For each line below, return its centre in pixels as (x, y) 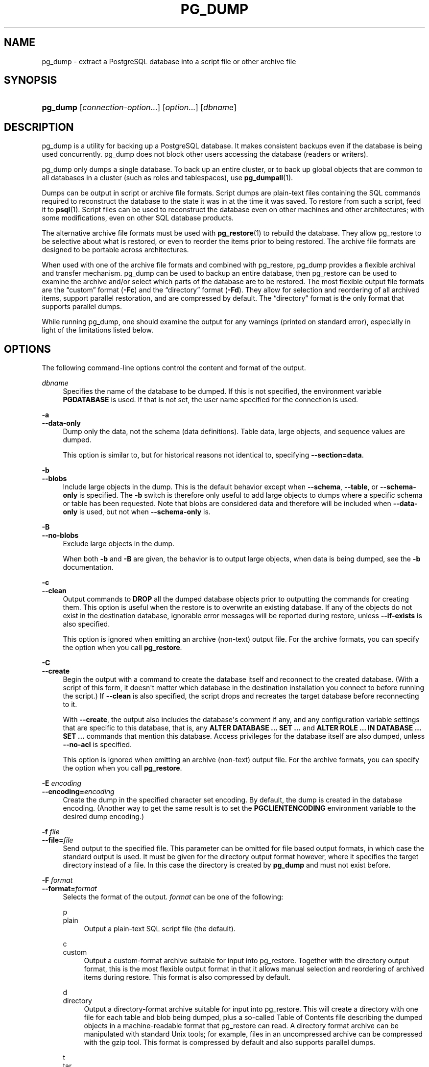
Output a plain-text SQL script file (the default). (160, 929)
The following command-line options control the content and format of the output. (174, 368)
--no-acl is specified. (97, 745)
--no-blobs (60, 535)
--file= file (58, 840)
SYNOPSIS (31, 80)
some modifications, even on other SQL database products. (138, 218)
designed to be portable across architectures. (115, 250)
